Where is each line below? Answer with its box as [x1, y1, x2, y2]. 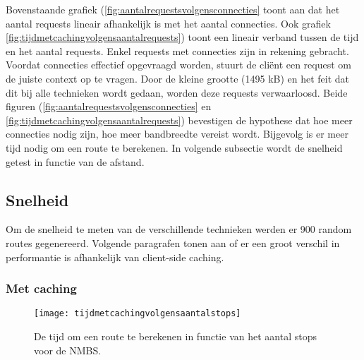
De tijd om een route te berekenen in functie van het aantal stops [34, 328, 317, 343]
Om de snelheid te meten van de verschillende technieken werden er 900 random [6, 222, 352, 236]
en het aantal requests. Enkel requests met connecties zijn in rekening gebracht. [6, 43, 349, 58]
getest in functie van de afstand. [6, 154, 145, 169]
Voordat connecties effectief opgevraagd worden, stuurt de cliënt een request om [6, 57, 351, 72]
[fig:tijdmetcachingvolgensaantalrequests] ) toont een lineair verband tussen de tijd [6, 30, 359, 44]
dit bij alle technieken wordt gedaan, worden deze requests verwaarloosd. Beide [6, 85, 348, 100]
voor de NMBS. [34, 342, 102, 357]
